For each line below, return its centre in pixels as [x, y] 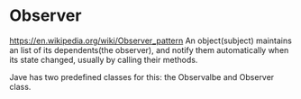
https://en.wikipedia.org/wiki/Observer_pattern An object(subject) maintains [151, 40]
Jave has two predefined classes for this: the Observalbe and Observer [142, 76]
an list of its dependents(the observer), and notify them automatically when [149, 49]
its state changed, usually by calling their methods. [104, 59]
